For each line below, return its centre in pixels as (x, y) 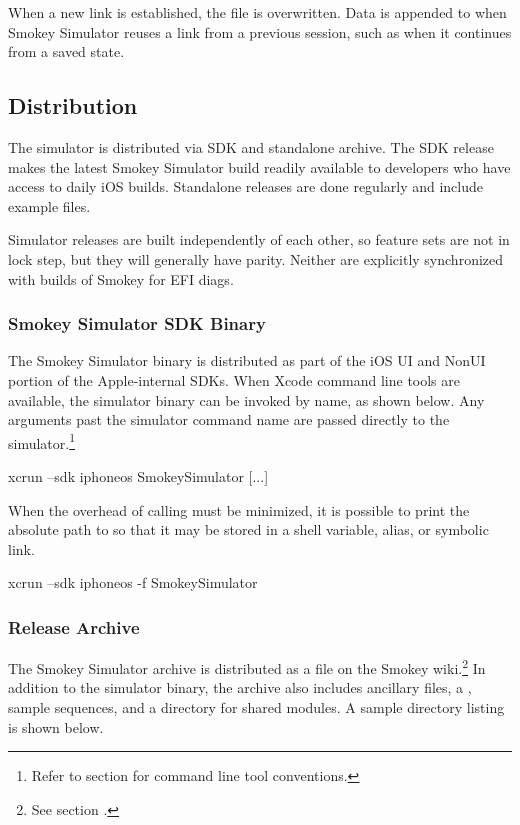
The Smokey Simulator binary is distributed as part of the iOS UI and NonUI (247, 360)
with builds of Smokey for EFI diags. (121, 278)
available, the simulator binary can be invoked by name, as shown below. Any (246, 399)
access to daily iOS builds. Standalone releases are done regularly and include (246, 186)
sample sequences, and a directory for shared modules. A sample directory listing (256, 707)
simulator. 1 (42, 441)
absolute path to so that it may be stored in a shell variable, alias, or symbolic (248, 529)
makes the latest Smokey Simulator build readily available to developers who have (259, 166)
